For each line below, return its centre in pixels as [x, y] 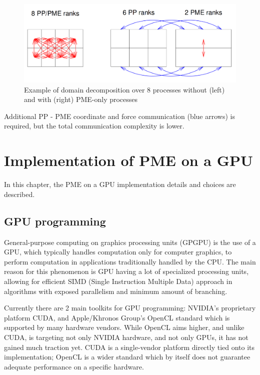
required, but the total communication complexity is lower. [94, 126]
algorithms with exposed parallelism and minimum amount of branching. [116, 291]
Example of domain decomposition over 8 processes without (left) [124, 89]
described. [19, 194]
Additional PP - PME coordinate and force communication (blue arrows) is [119, 116]
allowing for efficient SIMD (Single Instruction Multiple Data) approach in [118, 281]
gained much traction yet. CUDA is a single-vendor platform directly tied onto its [129, 347]
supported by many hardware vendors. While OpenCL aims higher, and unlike [124, 327]
